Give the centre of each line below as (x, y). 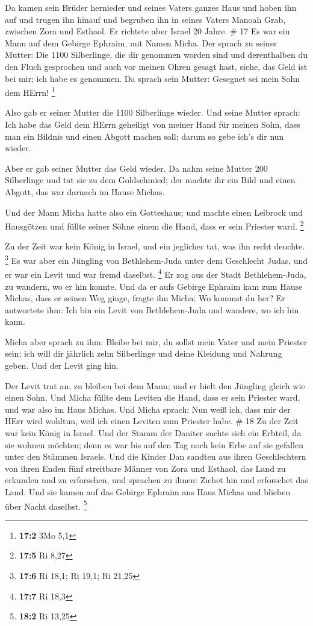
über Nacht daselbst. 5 (46, 505)
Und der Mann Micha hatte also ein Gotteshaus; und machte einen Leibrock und (154, 212)
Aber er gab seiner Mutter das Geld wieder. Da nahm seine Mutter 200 (136, 168)
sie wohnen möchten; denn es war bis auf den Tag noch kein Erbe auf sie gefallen (154, 444)
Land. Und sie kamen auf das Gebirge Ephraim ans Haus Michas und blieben (148, 492)
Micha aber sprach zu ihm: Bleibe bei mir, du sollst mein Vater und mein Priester (156, 341)
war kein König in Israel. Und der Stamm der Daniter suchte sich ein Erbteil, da (153, 433)
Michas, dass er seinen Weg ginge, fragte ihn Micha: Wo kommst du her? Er (145, 298)
